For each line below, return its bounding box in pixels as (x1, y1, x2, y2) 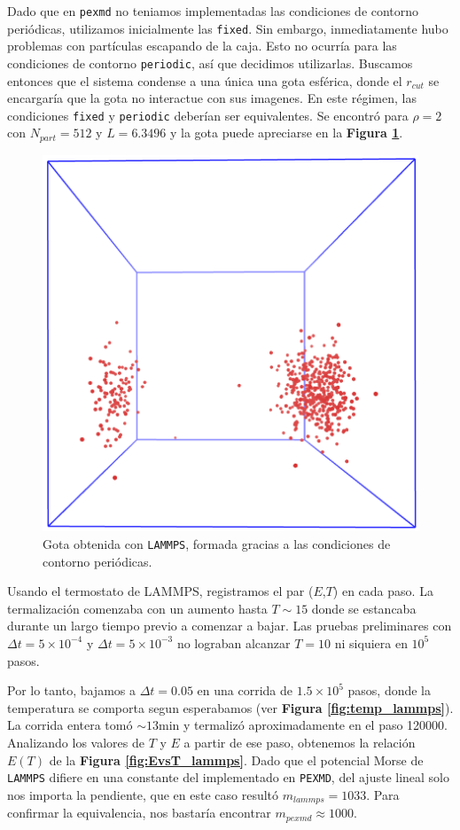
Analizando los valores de (7, 732, 144, 751)
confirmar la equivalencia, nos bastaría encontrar (7, 803, 271, 822)
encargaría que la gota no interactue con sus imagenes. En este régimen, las (7, 89, 417, 107)
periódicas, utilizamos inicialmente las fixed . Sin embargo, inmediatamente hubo (7, 19, 448, 37)
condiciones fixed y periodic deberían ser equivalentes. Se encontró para (7, 106, 409, 124)
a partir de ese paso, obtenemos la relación (183, 732, 416, 751)
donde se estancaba (311, 599, 417, 617)
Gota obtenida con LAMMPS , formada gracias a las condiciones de (43, 534, 391, 552)
